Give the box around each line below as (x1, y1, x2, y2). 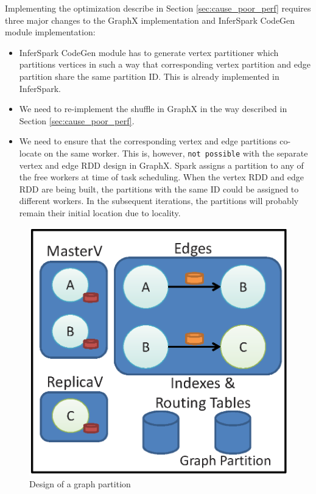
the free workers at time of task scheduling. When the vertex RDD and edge (19, 171, 304, 183)
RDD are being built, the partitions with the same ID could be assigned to (19, 182, 299, 195)
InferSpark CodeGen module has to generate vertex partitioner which (19, 46, 279, 58)
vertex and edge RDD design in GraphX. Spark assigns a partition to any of (19, 158, 304, 171)
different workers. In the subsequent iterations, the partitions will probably (19, 194, 299, 207)
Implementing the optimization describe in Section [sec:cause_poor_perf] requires (5, 2, 311, 14)
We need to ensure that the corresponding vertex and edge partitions (19, 135, 277, 147)
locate (19, 146, 41, 159)
